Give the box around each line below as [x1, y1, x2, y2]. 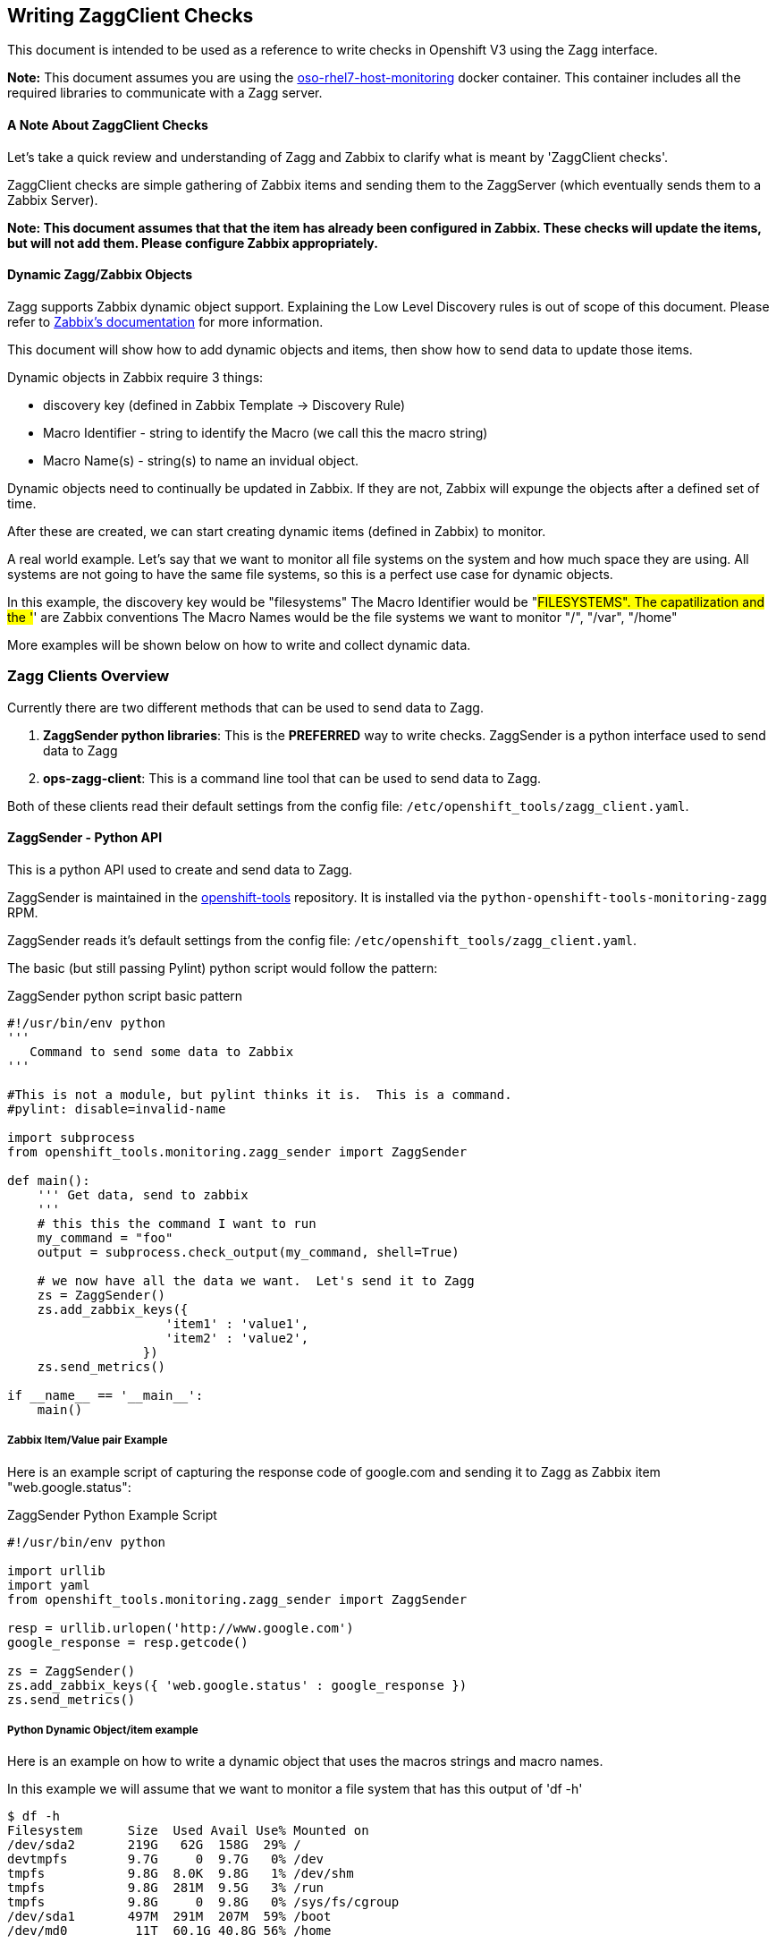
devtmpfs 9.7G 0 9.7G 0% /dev [7, 1852, 325, 1867]
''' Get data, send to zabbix [37, 1187, 249, 1202]
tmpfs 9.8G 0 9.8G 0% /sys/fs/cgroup [7, 1895, 400, 1910]
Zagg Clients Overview [7, 667, 170, 686]
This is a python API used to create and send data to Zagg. [7, 861, 353, 877]
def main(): [7, 1172, 90, 1188]
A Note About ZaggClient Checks [7, 117, 208, 133]
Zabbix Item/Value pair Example [7, 1434, 168, 1447]
